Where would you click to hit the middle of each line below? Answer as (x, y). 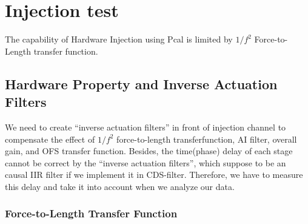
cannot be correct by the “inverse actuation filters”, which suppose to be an (146, 162)
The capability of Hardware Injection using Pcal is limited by (119, 39)
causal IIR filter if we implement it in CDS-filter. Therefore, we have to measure (154, 175)
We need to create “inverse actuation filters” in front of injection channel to (146, 127)
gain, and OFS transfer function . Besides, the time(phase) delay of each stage (149, 151)
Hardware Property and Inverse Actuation (141, 83)
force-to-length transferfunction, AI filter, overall (207, 139)
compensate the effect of (50, 139)
